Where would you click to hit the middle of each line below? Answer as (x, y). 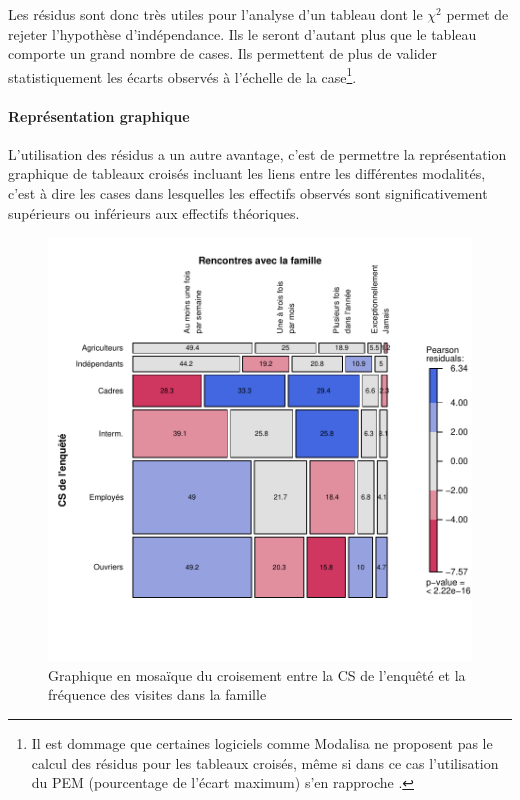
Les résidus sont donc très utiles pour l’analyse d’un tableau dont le (215, 14)
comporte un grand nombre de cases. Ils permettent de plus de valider (223, 53)
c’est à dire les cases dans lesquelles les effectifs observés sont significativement (248, 193)
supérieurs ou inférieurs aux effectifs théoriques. (154, 212)
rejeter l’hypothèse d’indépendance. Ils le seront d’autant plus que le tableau (242, 33)
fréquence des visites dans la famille (157, 694)
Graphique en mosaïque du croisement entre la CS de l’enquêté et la (257, 674)
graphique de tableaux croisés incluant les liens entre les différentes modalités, (247, 173)
